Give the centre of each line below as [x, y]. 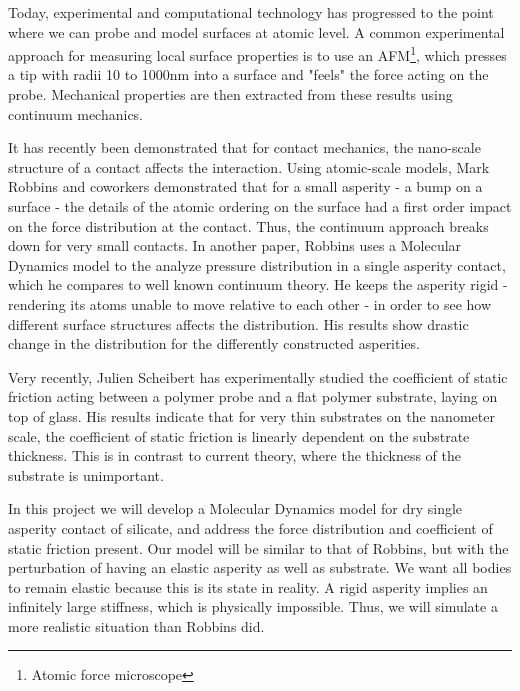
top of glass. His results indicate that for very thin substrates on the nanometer [251, 415]
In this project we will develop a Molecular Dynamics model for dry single [235, 508]
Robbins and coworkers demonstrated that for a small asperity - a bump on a [245, 186]
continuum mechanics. [76, 113]
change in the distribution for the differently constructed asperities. [214, 343]
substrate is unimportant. [86, 474]
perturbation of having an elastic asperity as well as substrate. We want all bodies [260, 567]
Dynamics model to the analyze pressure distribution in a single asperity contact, [257, 264]
